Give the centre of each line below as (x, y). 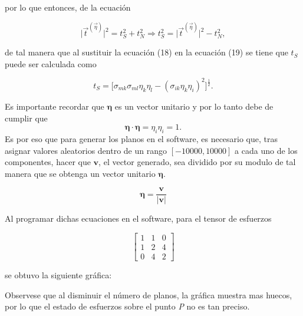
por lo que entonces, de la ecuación (68, 7)
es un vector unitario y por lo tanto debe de (194, 106)
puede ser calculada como (51, 63)
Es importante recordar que (55, 106)
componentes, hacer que (48, 162)
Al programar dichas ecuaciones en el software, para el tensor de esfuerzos (138, 218)
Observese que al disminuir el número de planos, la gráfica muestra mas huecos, (149, 294)
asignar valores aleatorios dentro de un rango (86, 150)
